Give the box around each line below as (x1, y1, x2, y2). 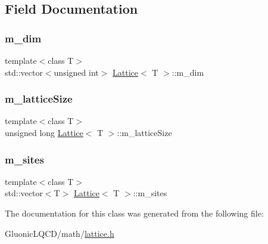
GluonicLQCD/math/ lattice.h (5, 227, 114, 239)
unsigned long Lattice (5, 126, 83, 138)
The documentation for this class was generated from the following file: (5, 207, 264, 219)
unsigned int (54, 66, 99, 78)
